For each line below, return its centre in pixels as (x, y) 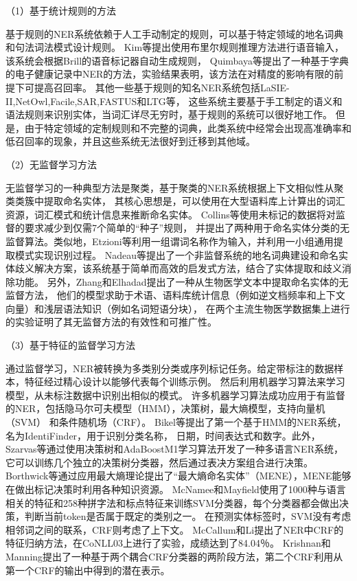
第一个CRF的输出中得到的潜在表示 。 (88, 570)
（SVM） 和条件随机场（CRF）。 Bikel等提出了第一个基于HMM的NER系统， (176, 422)
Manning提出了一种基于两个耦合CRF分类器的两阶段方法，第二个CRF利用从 (174, 556)
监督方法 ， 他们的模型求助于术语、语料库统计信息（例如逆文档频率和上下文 (175, 295)
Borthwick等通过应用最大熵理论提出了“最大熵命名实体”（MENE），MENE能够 (178, 476)
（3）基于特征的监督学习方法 (70, 345)
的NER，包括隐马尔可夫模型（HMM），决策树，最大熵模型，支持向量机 (165, 408)
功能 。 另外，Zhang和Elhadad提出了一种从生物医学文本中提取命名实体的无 (182, 281)
